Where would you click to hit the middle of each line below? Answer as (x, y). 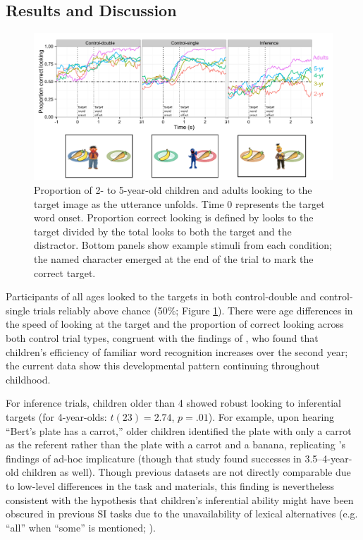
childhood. (28, 379)
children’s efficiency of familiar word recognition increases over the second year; (177, 351)
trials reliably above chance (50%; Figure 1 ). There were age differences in (193, 310)
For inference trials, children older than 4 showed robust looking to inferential (173, 403)
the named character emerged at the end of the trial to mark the (174, 259)
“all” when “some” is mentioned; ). (81, 527)
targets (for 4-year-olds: (56, 416)
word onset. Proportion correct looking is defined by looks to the (174, 217)
